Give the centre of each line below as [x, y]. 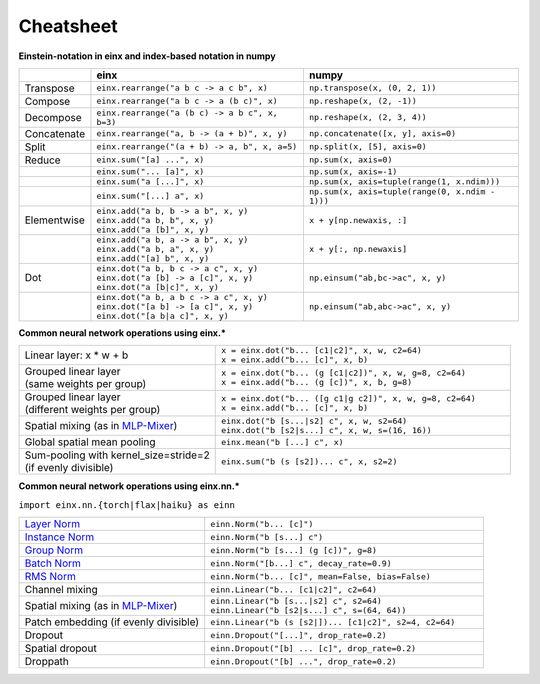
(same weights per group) [85, 384]
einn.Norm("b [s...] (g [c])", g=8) [293, 550]
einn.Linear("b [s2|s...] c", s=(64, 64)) [308, 610]
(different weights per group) [92, 410]
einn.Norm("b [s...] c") [267, 536]
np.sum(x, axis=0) [350, 160]
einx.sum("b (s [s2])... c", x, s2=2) [309, 461]
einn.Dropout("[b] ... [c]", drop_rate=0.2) [313, 648]
